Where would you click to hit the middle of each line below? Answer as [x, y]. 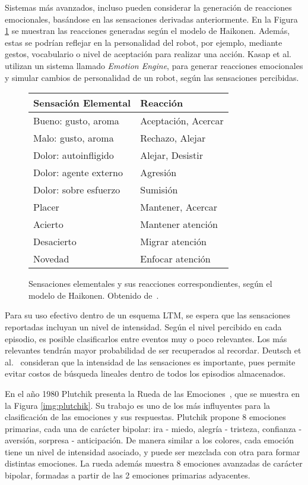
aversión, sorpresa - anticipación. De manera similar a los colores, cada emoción [149, 440]
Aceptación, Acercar [182, 121]
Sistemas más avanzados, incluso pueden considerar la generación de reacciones [148, 7]
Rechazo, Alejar [173, 138]
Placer [46, 207]
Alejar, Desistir [172, 155]
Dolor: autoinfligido [74, 155]
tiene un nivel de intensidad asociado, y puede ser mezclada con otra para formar [153, 451]
